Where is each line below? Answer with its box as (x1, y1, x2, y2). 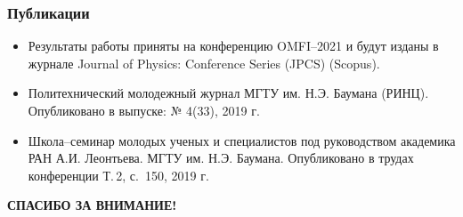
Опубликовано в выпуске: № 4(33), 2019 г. (28, 101, 260, 119)
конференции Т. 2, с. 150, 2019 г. (28, 165, 209, 184)
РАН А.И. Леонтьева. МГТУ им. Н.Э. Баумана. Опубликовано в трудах (28, 149, 414, 167)
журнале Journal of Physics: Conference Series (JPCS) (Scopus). (28, 53, 380, 72)
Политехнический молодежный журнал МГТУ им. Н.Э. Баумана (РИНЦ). (28, 84, 429, 102)
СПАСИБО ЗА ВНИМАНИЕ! (7, 196, 177, 214)
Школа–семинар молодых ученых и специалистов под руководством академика (28, 131, 456, 149)
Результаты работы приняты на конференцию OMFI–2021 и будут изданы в (28, 36, 439, 55)
